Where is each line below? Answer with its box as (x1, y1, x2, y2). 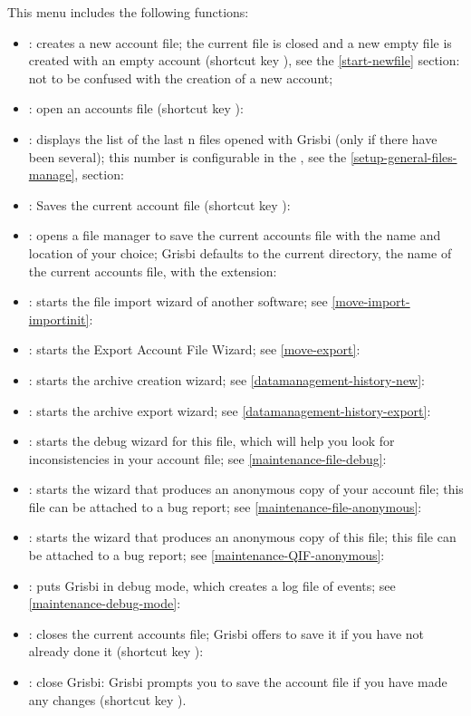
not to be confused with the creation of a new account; (28, 68, 333, 87)
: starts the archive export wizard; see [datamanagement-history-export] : (28, 401, 431, 420)
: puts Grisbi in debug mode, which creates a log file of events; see (28, 576, 396, 595)
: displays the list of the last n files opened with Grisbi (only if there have (28, 129, 437, 148)
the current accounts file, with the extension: (28, 261, 277, 280)
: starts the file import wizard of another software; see (28, 292, 328, 311)
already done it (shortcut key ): (28, 642, 204, 661)
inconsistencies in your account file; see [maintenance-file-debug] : (28, 449, 387, 468)
